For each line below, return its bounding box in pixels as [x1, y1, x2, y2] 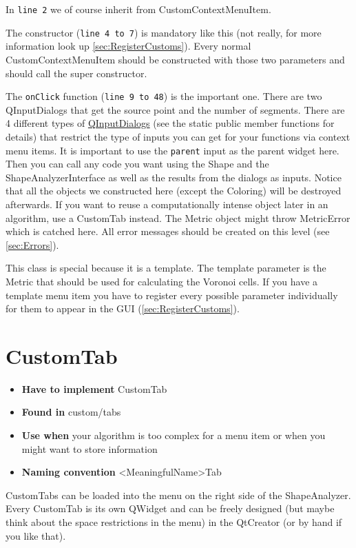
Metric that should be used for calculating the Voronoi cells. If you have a [6, 274, 318, 288]
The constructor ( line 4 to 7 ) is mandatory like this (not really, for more [6, 25, 322, 39]
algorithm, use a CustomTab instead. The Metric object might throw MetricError [6, 210, 350, 225]
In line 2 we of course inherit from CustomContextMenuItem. [6, 2, 271, 16]
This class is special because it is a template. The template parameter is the [6, 261, 326, 275]
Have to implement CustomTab [21, 381, 167, 396]
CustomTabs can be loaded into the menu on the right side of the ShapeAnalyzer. [6, 487, 351, 502]
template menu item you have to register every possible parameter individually [6, 287, 338, 302]
